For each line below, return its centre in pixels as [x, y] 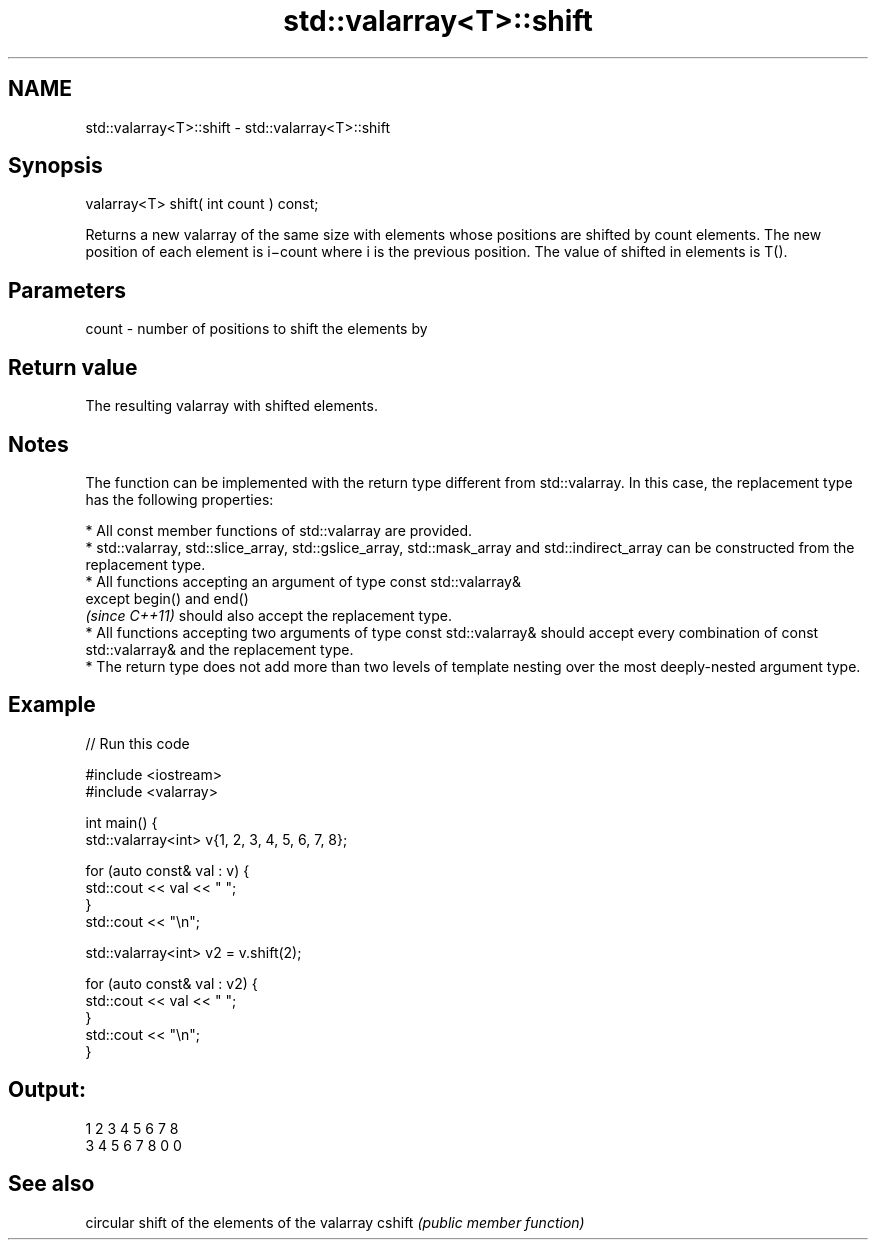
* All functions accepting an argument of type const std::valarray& [303, 581]
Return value [73, 367]
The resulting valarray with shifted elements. [231, 406]
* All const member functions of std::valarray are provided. [279, 530]
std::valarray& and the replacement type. [219, 649]
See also [51, 1184]
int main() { [121, 822]
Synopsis [55, 166]
